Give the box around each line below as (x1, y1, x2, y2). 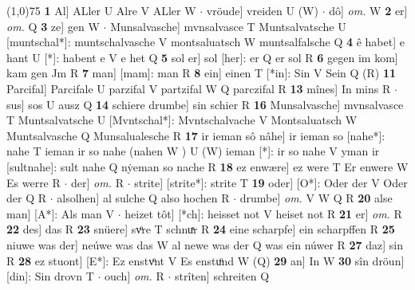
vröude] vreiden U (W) (206, 2, 318, 18)
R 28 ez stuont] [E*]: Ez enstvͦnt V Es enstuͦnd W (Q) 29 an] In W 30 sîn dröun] (6, 252, 405, 268)
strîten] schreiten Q (175, 268, 270, 284)
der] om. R (71, 174, 124, 190)
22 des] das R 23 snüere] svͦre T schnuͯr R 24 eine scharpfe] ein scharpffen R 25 (6, 221, 395, 237)
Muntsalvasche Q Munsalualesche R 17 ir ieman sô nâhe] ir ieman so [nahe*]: (6, 127, 385, 143)
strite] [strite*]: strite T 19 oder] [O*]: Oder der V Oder (134, 174, 408, 190)
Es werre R (6, 174, 61, 190)
